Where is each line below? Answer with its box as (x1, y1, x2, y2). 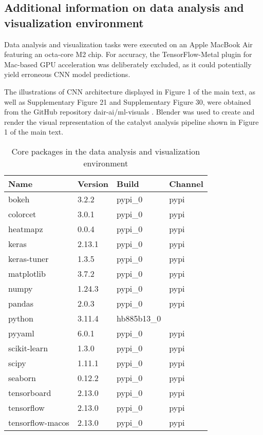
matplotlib (8, 267, 46, 279)
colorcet (8, 207, 36, 220)
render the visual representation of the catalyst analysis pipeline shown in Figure (4, 116, 259, 127)
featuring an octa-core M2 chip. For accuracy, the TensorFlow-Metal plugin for (4, 49, 252, 60)
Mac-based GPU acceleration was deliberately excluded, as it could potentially (4, 59, 252, 69)
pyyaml (8, 327, 34, 339)
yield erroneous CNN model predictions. (4, 69, 130, 80)
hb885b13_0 (117, 312, 161, 324)
